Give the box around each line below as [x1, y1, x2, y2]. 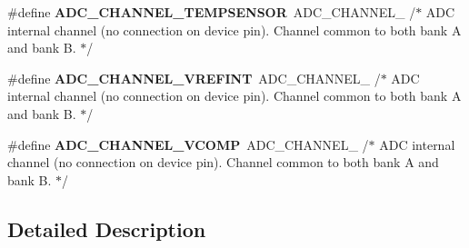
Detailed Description [7, 214, 206, 243]
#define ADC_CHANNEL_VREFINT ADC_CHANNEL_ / [7, 68, 381, 87]
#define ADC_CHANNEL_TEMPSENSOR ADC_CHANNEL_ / [7, 3, 416, 21]
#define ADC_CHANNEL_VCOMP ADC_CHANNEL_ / [7, 134, 369, 154]
